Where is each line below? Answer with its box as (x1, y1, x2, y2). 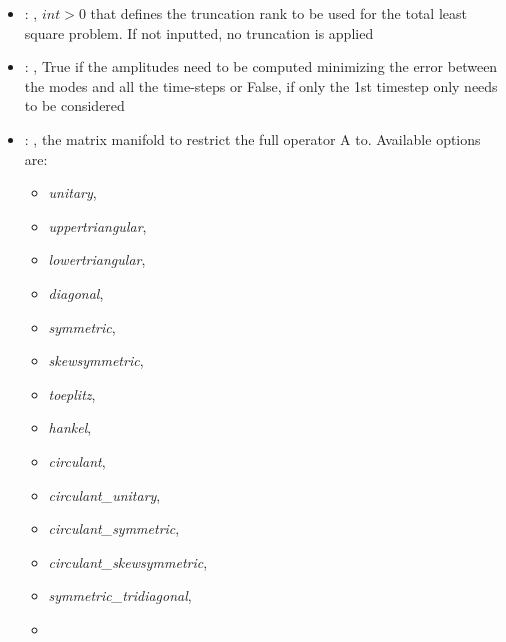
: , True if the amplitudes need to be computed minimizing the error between (24, 56, 498, 77)
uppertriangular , (48, 215, 147, 236)
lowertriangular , (48, 249, 146, 270)
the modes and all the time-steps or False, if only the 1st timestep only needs (24, 75, 498, 96)
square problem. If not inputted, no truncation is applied (24, 22, 374, 43)
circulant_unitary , (48, 484, 161, 505)
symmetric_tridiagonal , (48, 585, 192, 606)
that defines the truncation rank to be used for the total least (90, 3, 467, 23)
